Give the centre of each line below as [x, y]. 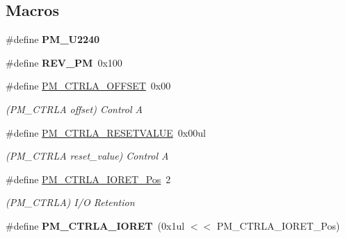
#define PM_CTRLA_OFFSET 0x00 [88, 86]
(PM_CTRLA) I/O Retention [70, 202]
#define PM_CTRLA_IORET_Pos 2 [88, 179]
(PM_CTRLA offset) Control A [74, 109]
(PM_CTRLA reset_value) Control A [87, 156]
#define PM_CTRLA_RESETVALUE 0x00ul [106, 132]
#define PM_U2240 [53, 39]
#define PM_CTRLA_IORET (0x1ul [95, 225]
